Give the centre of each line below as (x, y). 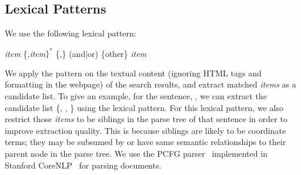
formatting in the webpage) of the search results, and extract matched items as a (150, 84)
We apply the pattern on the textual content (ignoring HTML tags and (133, 73)
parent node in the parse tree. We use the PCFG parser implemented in (136, 154)
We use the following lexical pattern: (71, 33)
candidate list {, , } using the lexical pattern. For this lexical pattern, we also (144, 107)
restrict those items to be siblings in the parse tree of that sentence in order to (146, 119)
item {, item (25, 53)
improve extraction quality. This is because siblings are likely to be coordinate (146, 130)
